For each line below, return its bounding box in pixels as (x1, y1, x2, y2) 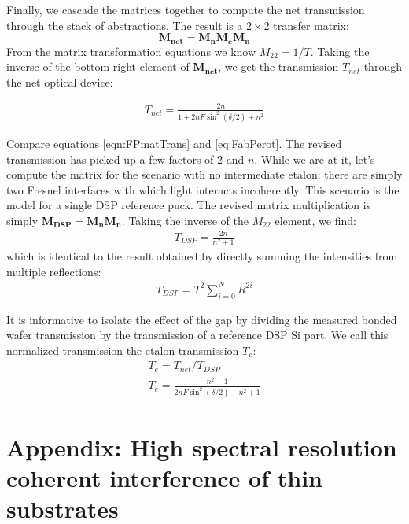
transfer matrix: (273, 17, 349, 33)
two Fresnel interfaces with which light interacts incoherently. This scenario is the (6, 181, 400, 197)
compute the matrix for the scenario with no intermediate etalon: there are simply (6, 166, 403, 183)
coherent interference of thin (6, 461, 322, 493)
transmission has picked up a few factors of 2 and (6, 150, 245, 167)
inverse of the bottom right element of (6, 58, 190, 75)
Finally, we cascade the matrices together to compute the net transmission (6, 2, 365, 17)
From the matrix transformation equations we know (6, 42, 256, 59)
